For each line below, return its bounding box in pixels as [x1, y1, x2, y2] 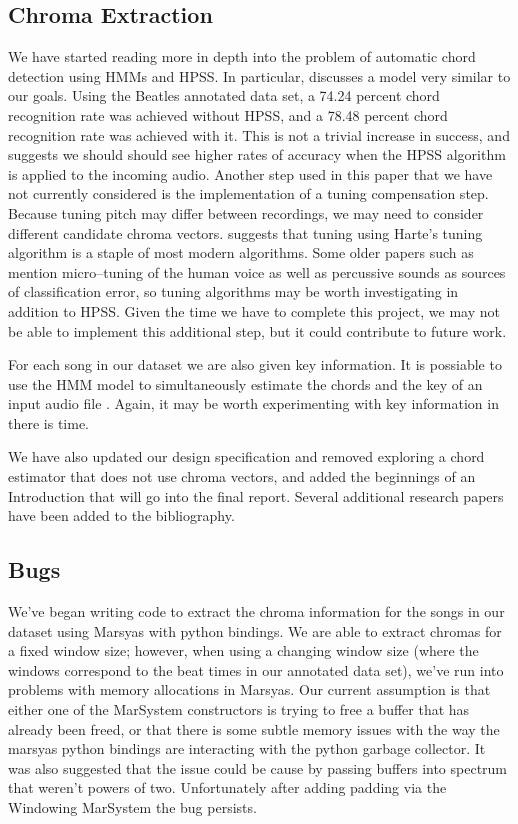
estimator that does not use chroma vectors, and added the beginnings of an [8, 466, 476, 487]
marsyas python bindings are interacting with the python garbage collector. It [8, 738, 486, 759]
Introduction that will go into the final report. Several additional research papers [8, 485, 504, 506]
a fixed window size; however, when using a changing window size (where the [8, 640, 479, 661]
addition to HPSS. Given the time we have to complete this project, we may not [8, 300, 500, 321]
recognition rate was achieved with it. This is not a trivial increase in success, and [8, 124, 510, 145]
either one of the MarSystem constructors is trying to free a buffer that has [8, 699, 470, 720]
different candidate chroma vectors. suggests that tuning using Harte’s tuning [8, 222, 483, 243]
